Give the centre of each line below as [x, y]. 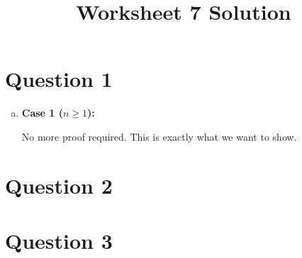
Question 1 [59, 79]
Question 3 [59, 241]
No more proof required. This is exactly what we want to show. [159, 136]
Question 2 [59, 185]
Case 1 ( [43, 113]
